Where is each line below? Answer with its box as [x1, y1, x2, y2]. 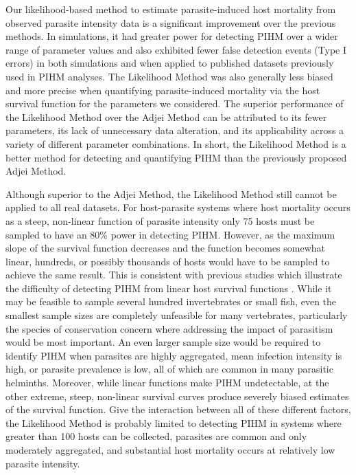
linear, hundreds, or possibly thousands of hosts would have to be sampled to [5, 254, 330, 268]
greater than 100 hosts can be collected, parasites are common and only [5, 429, 307, 443]
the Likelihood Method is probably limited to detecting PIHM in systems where [5, 415, 342, 430]
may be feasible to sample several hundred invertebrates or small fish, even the [5, 294, 337, 309]
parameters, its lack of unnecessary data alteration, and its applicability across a [5, 123, 344, 137]
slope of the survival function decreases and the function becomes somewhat [5, 241, 326, 255]
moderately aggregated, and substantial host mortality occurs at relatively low [5, 443, 335, 456]
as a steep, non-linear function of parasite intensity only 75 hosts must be [5, 213, 315, 228]
